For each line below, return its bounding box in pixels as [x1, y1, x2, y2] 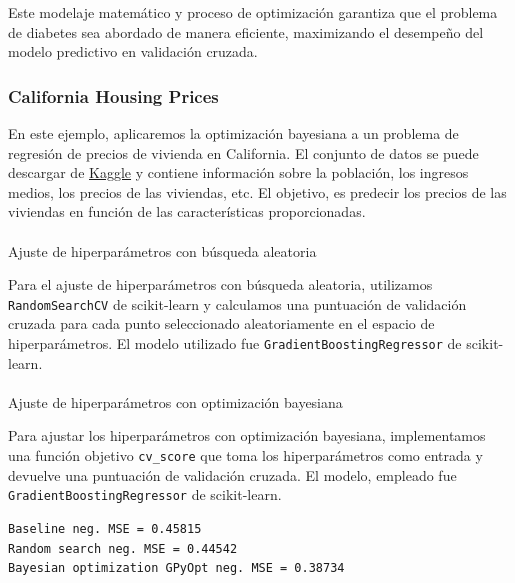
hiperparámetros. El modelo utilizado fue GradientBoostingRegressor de [8, 333, 462, 353]
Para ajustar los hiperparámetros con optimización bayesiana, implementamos [8, 425, 486, 446]
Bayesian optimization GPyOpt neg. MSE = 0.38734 [8, 561, 345, 576]
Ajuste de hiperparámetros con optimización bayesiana [8, 391, 343, 412]
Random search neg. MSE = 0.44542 [8, 541, 238, 556]
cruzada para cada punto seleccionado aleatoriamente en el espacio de [8, 313, 435, 334]
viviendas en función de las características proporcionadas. [8, 201, 366, 222]
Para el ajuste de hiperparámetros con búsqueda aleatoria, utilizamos [8, 274, 433, 295]
